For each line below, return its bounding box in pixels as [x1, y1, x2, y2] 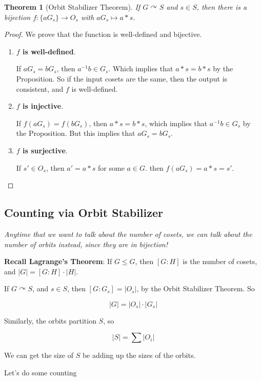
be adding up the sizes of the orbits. [82, 350, 196, 360]
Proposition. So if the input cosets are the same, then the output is [16, 73, 228, 84]
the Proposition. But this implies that [16, 128, 135, 138]
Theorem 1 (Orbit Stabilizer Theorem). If [4, 2, 140, 12]
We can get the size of [4, 350, 73, 360]
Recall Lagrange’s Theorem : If [4, 256, 112, 267]
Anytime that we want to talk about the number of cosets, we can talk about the [4, 228, 252, 239]
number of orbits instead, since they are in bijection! [4, 238, 168, 249]
